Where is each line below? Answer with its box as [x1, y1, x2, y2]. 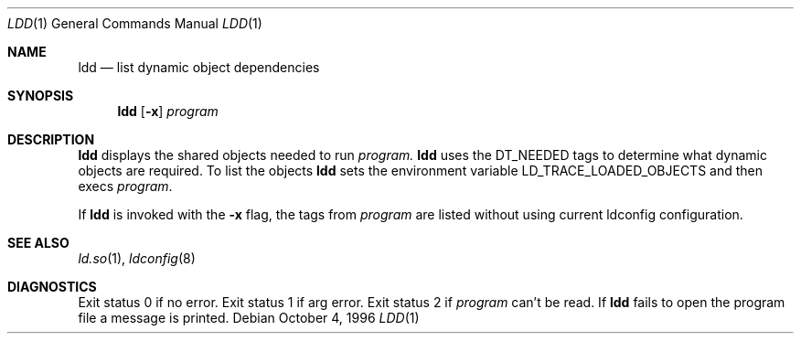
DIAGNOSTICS [7, 279, 97, 294]
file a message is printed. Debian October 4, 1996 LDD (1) [78, 310, 420, 325]
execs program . [78, 178, 173, 194]
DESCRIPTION [7, 132, 95, 147]
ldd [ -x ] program [117, 103, 219, 119]
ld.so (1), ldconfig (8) [78, 250, 196, 266]
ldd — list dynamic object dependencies [78, 59, 320, 75]
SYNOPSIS [7, 88, 74, 103]
